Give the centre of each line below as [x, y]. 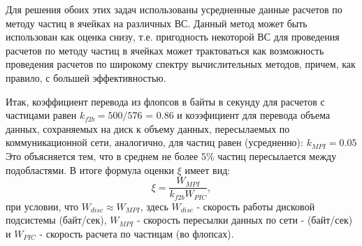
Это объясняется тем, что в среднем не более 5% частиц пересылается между [171, 155]
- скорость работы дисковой [256, 206]
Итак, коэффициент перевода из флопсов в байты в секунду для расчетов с [165, 101]
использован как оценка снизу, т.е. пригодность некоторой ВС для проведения [173, 37]
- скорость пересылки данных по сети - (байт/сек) [245, 220]
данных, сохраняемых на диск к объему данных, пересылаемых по [148, 128]
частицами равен [41, 115]
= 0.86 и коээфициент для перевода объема [238, 115]
